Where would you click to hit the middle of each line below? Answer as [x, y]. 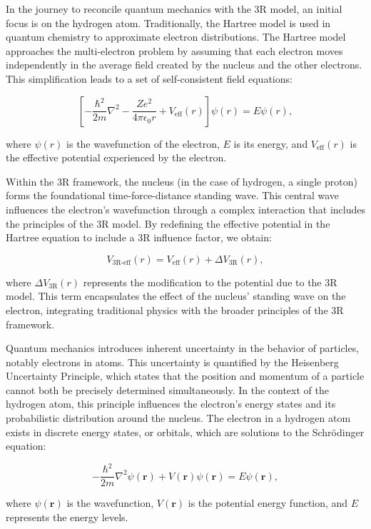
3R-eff [122, 263]
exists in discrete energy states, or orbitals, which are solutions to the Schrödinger [185, 432]
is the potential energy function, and [268, 503]
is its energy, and [271, 143]
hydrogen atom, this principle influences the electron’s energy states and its [171, 404]
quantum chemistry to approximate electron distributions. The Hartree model [176, 37]
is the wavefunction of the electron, [143, 143]
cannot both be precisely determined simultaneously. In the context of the [167, 389]
